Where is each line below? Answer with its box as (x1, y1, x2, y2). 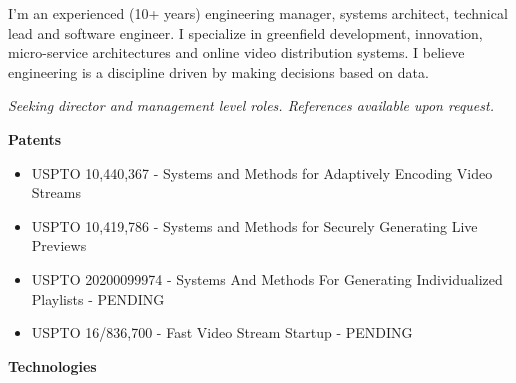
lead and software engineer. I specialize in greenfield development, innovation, (8, 22, 483, 43)
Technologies (8, 355, 97, 376)
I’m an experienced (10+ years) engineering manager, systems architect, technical (8, 3, 508, 23)
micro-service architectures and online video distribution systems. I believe (8, 42, 465, 63)
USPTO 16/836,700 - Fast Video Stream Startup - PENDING (31, 322, 413, 343)
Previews (31, 235, 87, 256)
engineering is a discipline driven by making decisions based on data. (8, 61, 429, 82)
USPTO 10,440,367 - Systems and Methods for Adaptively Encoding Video (31, 162, 493, 183)
